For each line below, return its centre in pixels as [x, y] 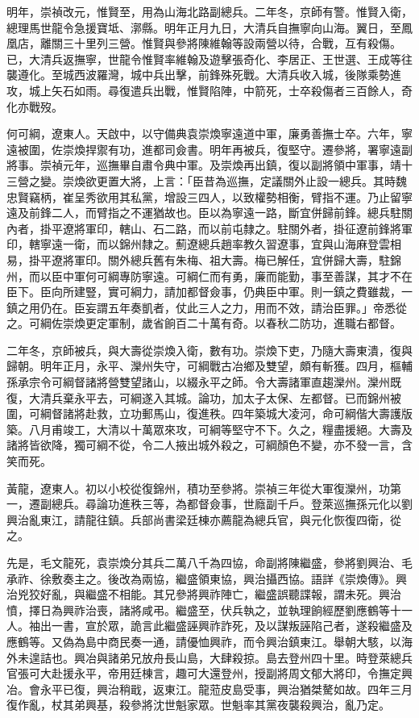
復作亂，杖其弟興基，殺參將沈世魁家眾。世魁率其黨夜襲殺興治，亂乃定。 [198, 705]
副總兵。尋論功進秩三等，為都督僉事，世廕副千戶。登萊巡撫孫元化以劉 [226, 504]
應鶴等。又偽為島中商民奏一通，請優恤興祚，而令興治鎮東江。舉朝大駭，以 [204, 641]
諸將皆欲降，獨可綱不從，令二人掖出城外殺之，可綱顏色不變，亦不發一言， [204, 445]
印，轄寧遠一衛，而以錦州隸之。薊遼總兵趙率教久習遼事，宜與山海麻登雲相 [204, 244]
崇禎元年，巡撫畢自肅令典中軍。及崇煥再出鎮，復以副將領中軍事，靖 [220, 165]
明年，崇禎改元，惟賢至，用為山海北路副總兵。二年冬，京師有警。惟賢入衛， [209, 11]
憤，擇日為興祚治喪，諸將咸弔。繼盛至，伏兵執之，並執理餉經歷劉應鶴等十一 [209, 609]
